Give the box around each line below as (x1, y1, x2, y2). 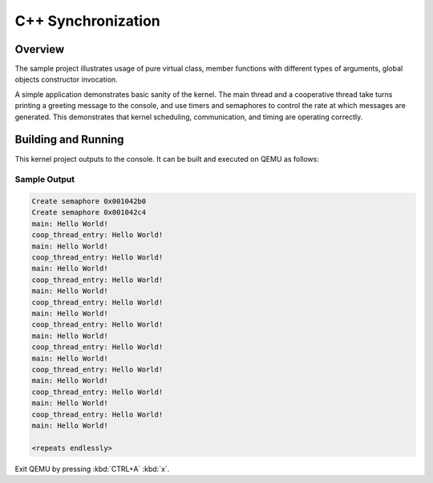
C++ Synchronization (14, 12, 160, 30)
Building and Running (14, 133, 124, 147)
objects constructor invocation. (14, 74, 118, 84)
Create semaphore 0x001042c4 (31, 208, 147, 217)
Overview (14, 42, 65, 56)
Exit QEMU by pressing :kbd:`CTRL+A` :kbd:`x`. (14, 464, 170, 473)
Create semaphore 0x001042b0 (31, 197, 147, 206)
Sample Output (14, 174, 75, 185)
